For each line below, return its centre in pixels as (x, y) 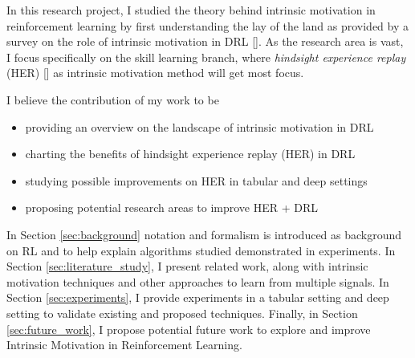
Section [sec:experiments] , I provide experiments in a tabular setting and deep (198, 297)
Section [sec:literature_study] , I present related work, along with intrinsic (187, 266)
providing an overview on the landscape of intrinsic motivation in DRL (199, 126)
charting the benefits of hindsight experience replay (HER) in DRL (190, 154)
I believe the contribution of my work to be (113, 99)
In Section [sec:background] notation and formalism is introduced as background (204, 234)
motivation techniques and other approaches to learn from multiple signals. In (198, 281)
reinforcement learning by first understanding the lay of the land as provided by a (208, 25)
